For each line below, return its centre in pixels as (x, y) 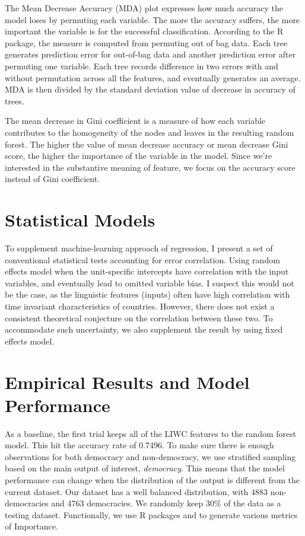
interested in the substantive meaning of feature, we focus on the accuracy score (150, 167)
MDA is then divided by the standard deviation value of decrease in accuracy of (150, 89)
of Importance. (31, 526)
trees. (15, 100)
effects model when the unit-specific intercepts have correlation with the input (147, 271)
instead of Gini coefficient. (53, 179)
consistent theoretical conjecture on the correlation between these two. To (139, 318)
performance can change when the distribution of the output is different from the (152, 480)
